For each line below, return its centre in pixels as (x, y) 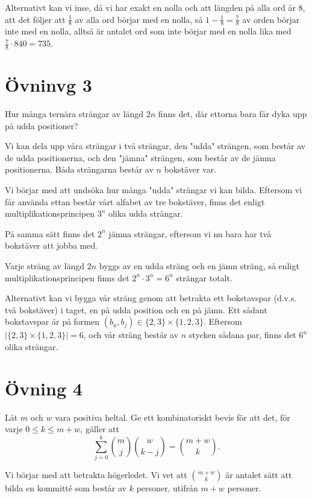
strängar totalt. (204, 277)
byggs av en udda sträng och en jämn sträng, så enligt (199, 265)
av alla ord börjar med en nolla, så (139, 19)
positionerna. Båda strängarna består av (79, 169)
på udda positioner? (42, 125)
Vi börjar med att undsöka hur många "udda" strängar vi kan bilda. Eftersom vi (154, 189)
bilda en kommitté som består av (66, 487)
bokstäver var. (190, 169)
